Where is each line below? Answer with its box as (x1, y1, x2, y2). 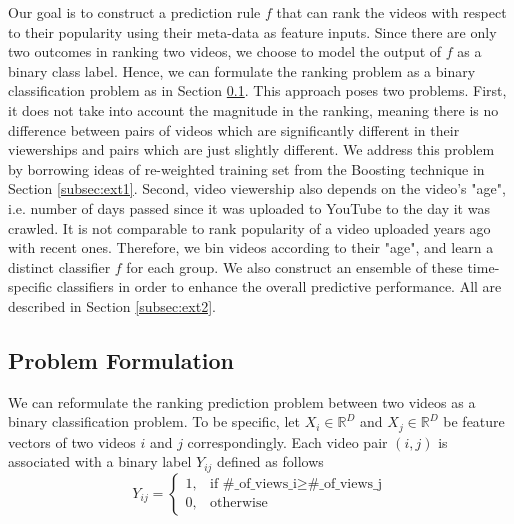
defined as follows (217, 451, 324, 472)
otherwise (210, 496, 268, 511)
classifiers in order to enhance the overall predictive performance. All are (56, 276, 502, 297)
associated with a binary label (8, 451, 192, 472)
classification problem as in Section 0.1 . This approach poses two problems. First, (8, 80, 507, 101)
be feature (443, 411, 505, 432)
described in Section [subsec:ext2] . (8, 295, 216, 316)
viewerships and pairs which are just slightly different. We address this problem (8, 139, 495, 160)
